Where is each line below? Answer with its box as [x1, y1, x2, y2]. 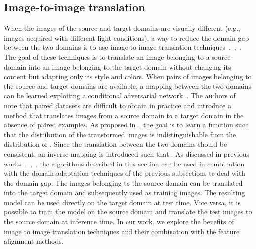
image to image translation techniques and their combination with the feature [4, 226, 240, 236]
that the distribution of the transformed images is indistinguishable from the [4, 129, 236, 139]
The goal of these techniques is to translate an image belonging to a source [4, 51, 231, 62]
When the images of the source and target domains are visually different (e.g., [4, 23, 241, 33]
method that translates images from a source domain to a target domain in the [4, 110, 244, 120]
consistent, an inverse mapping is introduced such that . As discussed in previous [4, 148, 249, 159]
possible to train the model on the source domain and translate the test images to [4, 207, 252, 217]
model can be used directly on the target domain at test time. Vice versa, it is [4, 197, 241, 207]
